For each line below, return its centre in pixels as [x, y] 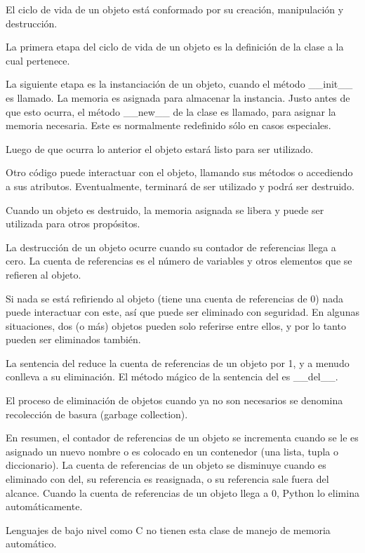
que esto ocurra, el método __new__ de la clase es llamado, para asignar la [171, 111]
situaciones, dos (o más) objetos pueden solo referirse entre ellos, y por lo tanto [176, 325]
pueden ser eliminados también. [73, 339]
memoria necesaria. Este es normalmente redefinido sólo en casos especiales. [168, 125]
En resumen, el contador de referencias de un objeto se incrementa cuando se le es [182, 438]
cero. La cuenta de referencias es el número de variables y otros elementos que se [179, 261]
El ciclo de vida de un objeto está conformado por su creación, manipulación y [175, 9]
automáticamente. [44, 506]
